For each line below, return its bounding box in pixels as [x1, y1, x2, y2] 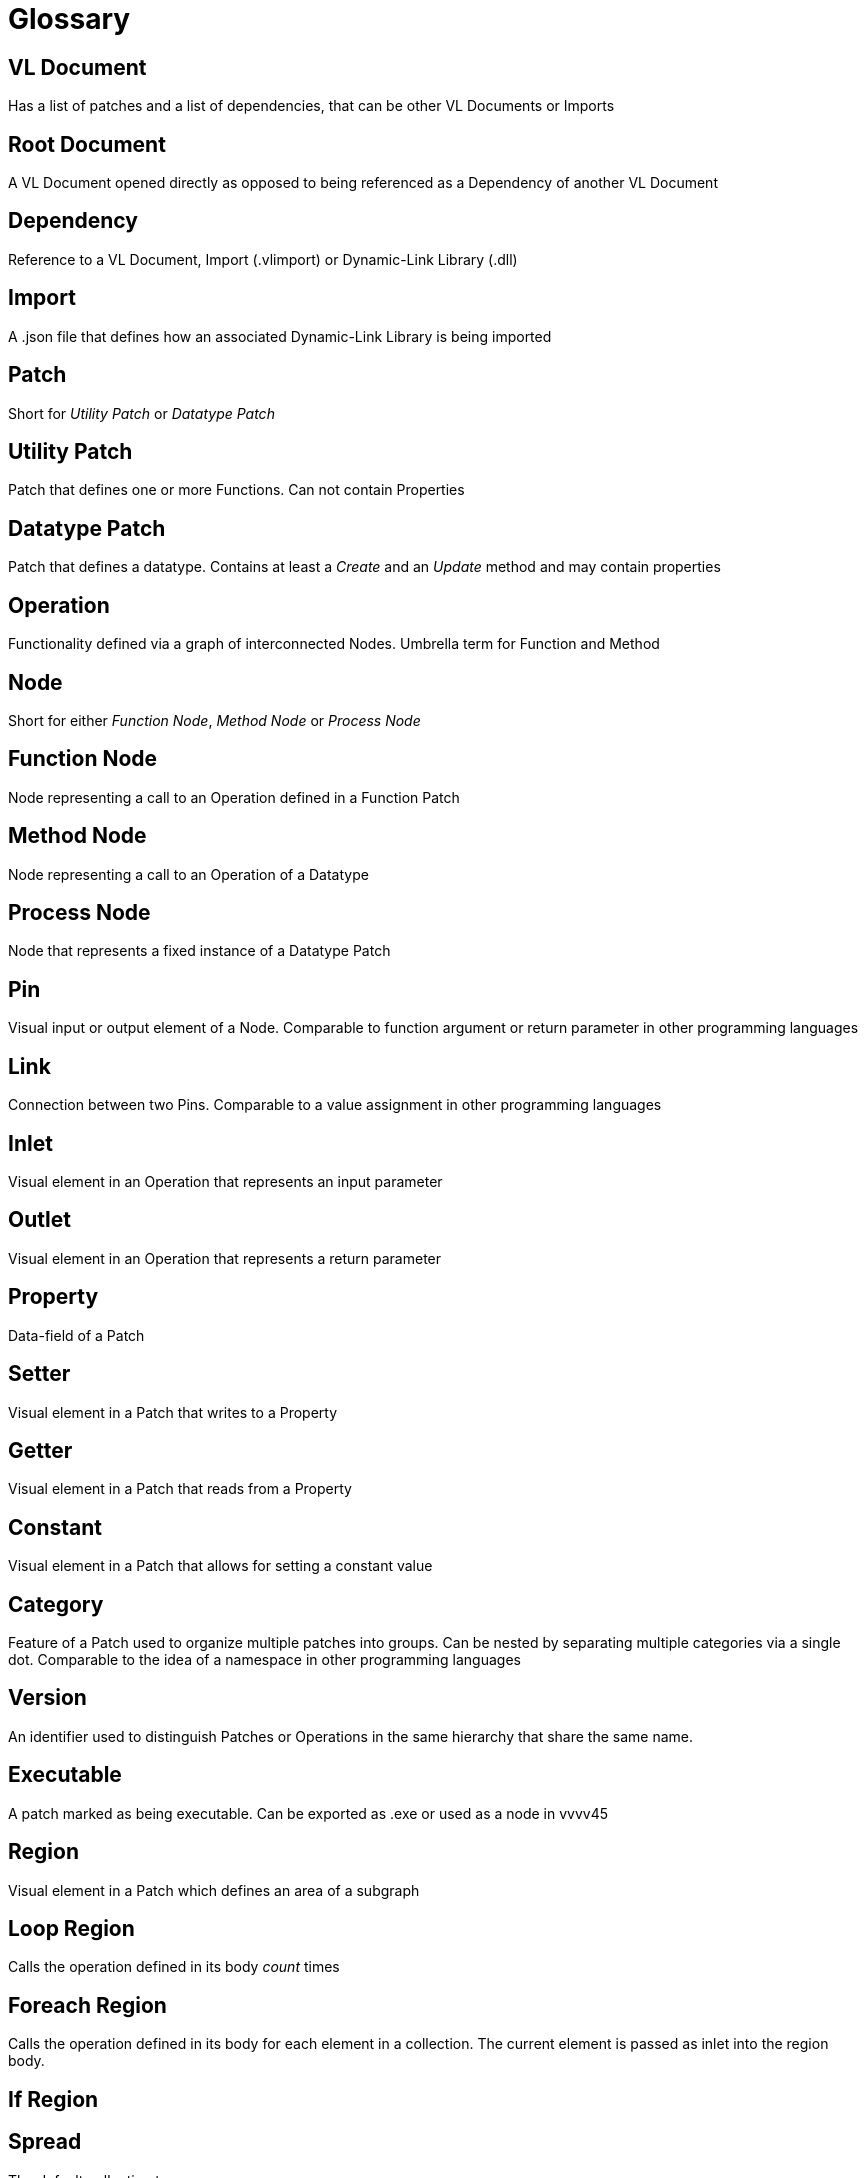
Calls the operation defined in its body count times [8, 1958, 340, 1976]
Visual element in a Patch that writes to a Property [8, 1403, 338, 1421]
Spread [8, 2129, 82, 2155]
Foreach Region [8, 1992, 167, 2018]
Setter [8, 1361, 71, 1387]
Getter [8, 1437, 73, 1463]
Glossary [8, 2, 131, 36]
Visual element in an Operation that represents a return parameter [8, 1249, 442, 1267]
